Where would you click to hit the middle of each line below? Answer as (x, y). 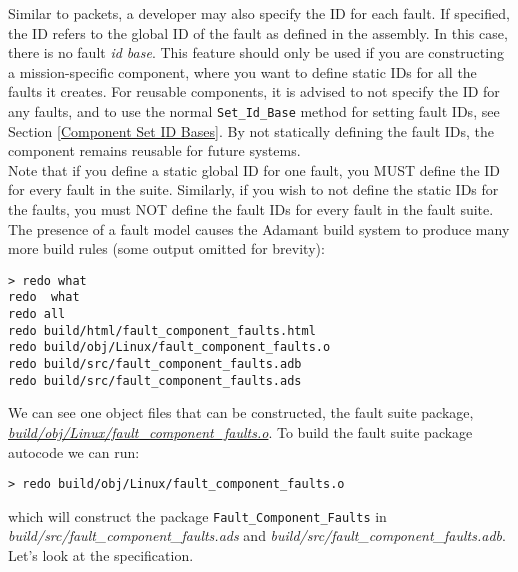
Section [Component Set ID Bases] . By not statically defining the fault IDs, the (251, 130)
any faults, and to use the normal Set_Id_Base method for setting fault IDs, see (254, 110)
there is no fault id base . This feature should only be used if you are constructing (256, 52)
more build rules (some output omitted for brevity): (166, 248)
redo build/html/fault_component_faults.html (162, 330)
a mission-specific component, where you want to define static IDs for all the (242, 71)
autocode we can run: (74, 451)
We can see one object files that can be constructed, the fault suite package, (241, 412)
